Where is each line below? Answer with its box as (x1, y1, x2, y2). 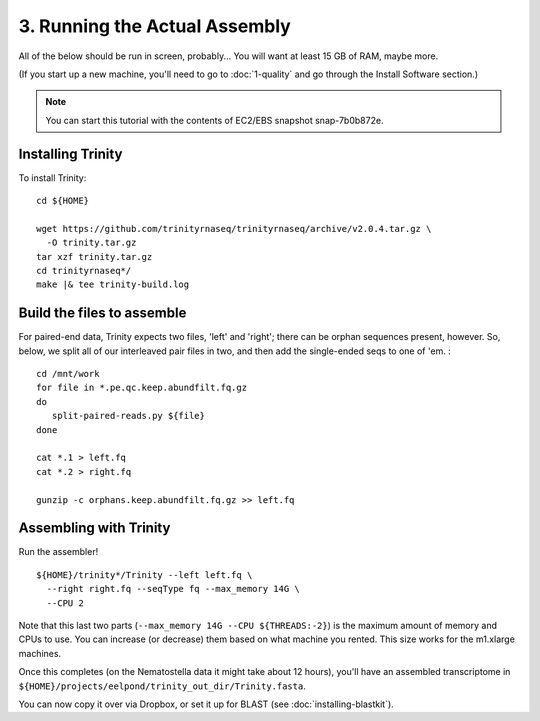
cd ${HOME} (36, 195, 90, 207)
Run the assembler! (18, 546, 99, 558)
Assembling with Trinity (18, 520, 171, 537)
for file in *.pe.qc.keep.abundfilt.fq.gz (36, 382, 248, 394)
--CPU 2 (46, 597, 84, 609)
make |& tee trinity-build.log (36, 279, 190, 290)
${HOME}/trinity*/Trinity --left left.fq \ (36, 569, 253, 580)
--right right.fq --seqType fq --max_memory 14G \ (46, 583, 300, 595)
